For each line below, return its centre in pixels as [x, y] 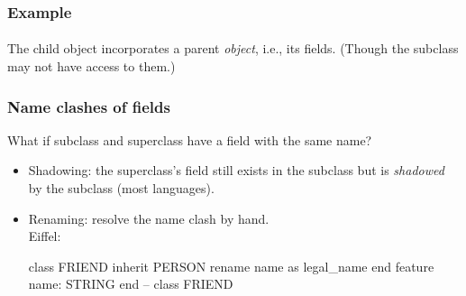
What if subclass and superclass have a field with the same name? [190, 139]
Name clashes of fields [89, 106]
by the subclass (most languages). [121, 188]
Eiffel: [45, 236]
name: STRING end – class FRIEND [131, 284]
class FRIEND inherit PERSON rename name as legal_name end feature [231, 266]
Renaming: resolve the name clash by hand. [149, 218]
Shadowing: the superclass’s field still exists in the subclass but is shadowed [236, 170]
